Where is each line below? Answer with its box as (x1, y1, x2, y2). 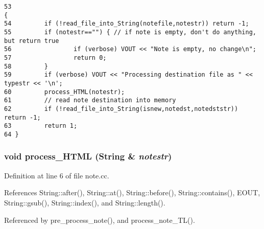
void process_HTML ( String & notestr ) (4, 150, 172, 163)
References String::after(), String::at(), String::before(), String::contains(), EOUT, (4, 187, 260, 198)
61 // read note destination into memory (4, 97, 176, 104)
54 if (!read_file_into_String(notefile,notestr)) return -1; (4, 20, 249, 28)
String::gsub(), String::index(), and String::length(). (4, 197, 165, 208)
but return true (4, 37, 59, 44)
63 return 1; (4, 122, 78, 130)
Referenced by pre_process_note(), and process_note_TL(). (4, 214, 195, 225)
